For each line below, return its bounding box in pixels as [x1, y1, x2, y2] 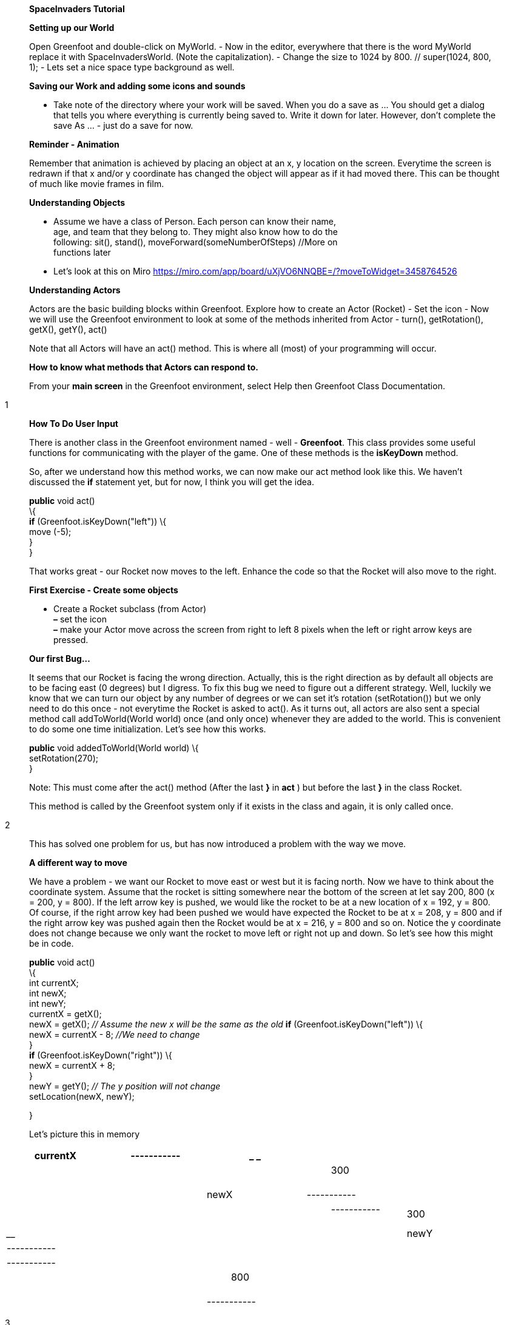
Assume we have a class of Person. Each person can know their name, [53, 216, 337, 227]
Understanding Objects [29, 197, 126, 208]
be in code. [29, 938, 74, 949]
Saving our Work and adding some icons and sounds [29, 81, 246, 91]
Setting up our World [29, 22, 115, 33]
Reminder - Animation [29, 139, 119, 149]
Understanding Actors [29, 285, 121, 295]
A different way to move [29, 857, 127, 868]
